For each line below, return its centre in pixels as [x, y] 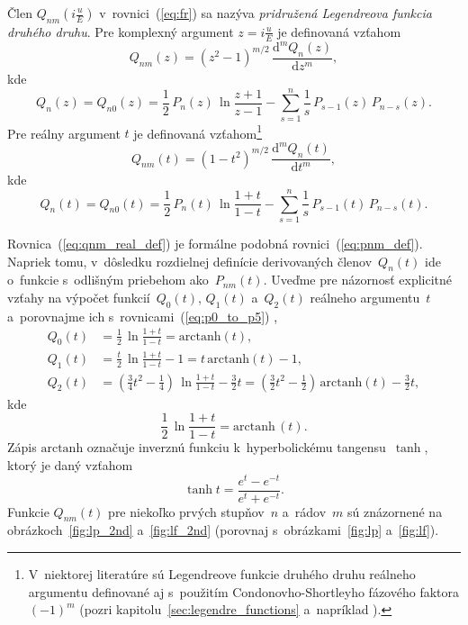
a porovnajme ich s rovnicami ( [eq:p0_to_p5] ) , [143, 316]
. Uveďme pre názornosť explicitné [358, 280]
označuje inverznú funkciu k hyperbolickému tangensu [236, 447]
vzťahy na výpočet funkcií [79, 297]
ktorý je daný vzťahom [70, 464]
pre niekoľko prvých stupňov [186, 511]
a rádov [304, 511]
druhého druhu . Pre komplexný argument [121, 31]
